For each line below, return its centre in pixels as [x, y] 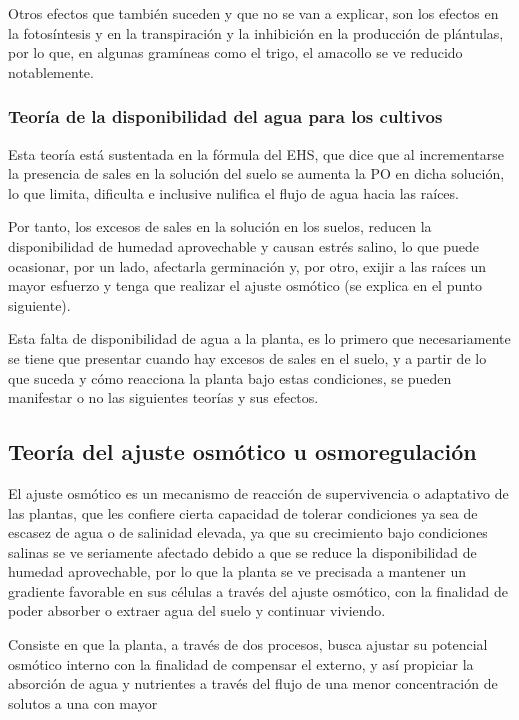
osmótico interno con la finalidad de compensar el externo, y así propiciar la [241, 663]
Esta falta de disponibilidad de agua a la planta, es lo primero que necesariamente [259, 338]
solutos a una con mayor [83, 702]
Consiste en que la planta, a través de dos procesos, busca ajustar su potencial [248, 644]
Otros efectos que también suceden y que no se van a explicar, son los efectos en [253, 13]
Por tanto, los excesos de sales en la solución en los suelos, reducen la [220, 226]
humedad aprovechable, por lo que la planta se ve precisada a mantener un [237, 571]
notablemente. [51, 71]
